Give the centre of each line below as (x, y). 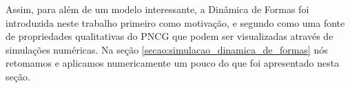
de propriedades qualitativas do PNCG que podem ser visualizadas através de (169, 36)
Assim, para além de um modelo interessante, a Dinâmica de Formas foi (157, 9)
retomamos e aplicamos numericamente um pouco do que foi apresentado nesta (173, 63)
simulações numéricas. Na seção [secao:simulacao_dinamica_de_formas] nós (167, 49)
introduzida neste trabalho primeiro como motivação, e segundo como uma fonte (175, 22)
